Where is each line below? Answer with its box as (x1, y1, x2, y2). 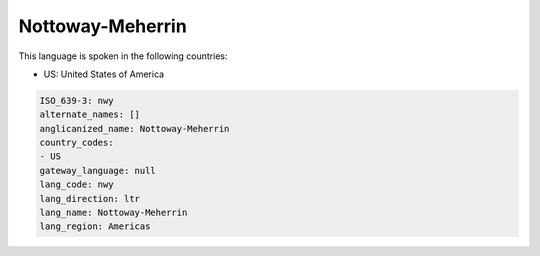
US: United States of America (43, 68, 165, 80)
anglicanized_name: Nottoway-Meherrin (39, 123, 230, 134)
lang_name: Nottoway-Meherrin (39, 207, 188, 219)
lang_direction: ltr (39, 193, 140, 204)
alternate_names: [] (39, 109, 140, 120)
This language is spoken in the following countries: (18, 50, 228, 62)
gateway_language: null (39, 165, 157, 176)
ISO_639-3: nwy (39, 95, 114, 106)
